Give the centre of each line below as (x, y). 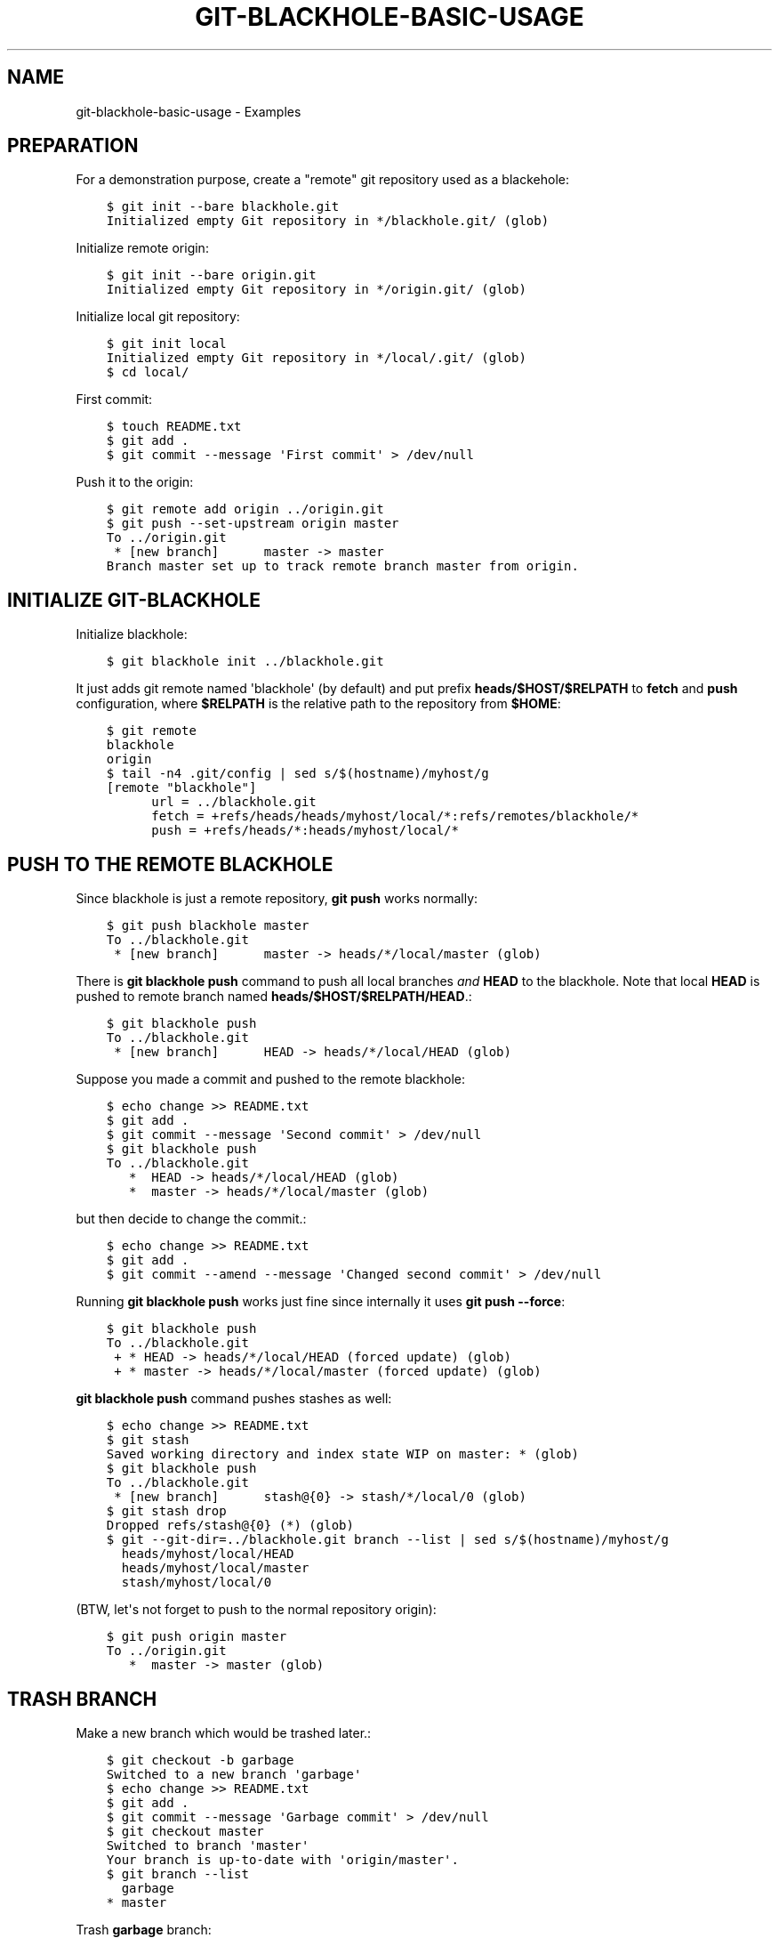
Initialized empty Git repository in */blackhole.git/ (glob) (328, 221)
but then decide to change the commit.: (191, 1219)
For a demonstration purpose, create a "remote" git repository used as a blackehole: (322, 180)
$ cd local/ (148, 372)
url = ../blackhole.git (234, 802)
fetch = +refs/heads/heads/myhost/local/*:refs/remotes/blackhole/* (395, 816)
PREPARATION (73, 146)
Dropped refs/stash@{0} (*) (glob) (230, 1526)
